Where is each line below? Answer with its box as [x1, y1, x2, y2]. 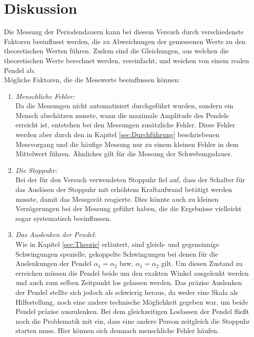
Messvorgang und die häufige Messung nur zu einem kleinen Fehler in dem [15, 139, 239, 149]
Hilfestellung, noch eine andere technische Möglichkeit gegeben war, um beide [15, 296, 248, 307]
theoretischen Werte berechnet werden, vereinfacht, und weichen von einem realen [4, 55, 249, 65]
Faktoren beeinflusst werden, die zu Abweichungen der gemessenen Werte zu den [4, 36, 246, 46]
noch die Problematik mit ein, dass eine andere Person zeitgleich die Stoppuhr [15, 315, 250, 326]
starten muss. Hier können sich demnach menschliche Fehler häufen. [15, 325, 219, 336]
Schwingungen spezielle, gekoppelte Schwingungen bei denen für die [15, 248, 218, 259]
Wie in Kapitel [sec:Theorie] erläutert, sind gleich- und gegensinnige [15, 239, 219, 249]
